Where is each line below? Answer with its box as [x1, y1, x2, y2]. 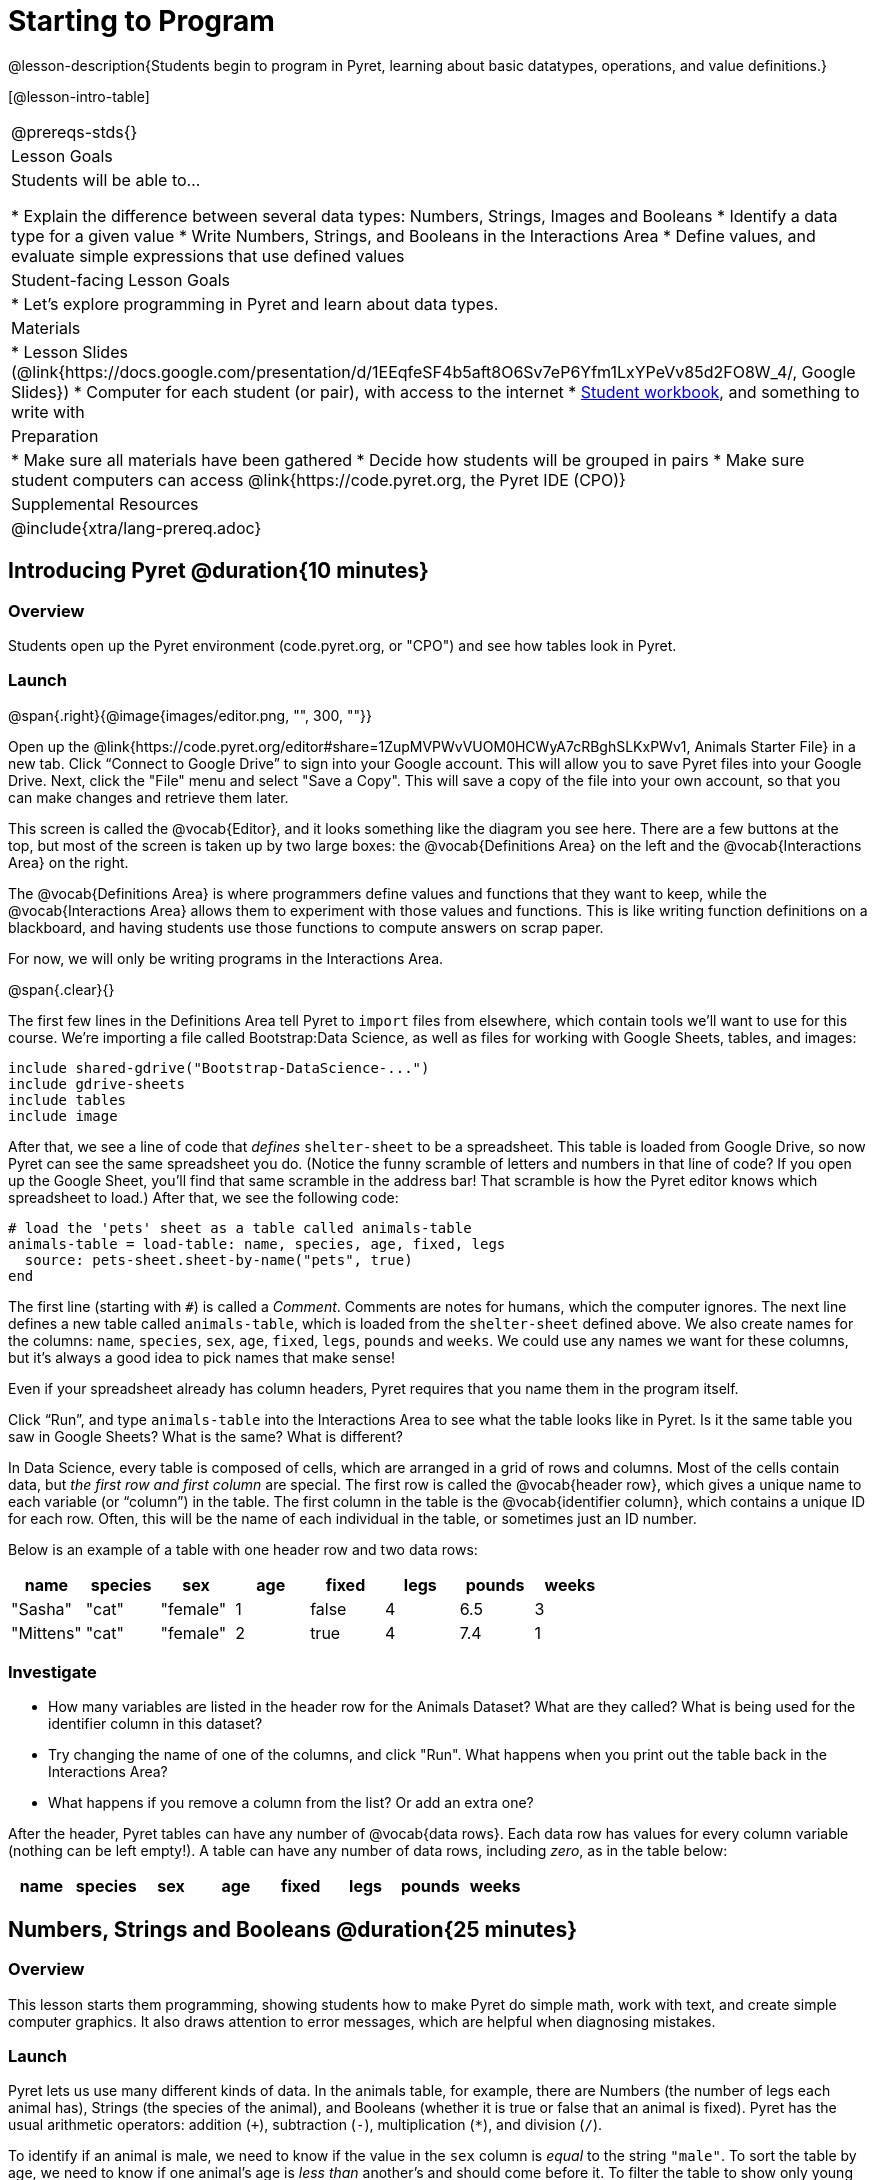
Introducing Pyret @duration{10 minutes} [8, 558, 429, 584]
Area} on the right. [8, 853, 129, 871]
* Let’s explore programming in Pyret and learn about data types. [11, 293, 499, 314]
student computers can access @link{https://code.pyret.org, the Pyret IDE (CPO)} [11, 469, 626, 490]
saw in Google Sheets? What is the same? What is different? [8, 1427, 403, 1445]
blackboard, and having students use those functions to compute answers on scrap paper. [8, 918, 604, 936]
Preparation [11, 425, 99, 446]
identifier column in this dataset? [48, 1715, 263, 1733]
